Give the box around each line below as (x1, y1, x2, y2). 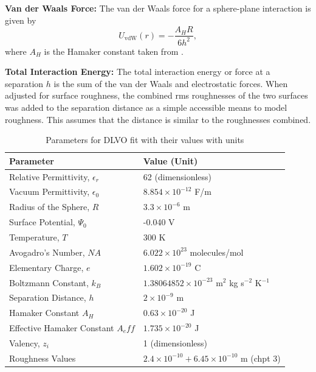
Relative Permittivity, (9, 170, 90, 183)
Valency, (9, 336, 40, 349)
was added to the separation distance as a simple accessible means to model (5, 100, 287, 113)
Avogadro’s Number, (9, 245, 85, 258)
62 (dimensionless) (143, 170, 212, 183)
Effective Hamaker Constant (9, 321, 114, 334)
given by (5, 13, 36, 26)
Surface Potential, (9, 216, 75, 228)
